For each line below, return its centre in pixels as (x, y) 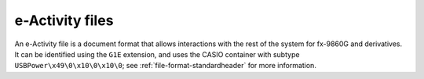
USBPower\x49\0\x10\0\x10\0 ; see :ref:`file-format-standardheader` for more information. (166, 66)
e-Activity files (64, 20)
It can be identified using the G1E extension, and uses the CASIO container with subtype (157, 54)
